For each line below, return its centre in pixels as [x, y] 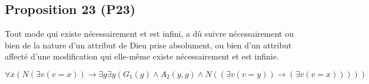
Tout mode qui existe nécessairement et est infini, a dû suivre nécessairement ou [149, 34]
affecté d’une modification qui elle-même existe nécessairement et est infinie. [142, 56]
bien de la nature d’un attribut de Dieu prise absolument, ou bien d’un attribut [148, 45]
